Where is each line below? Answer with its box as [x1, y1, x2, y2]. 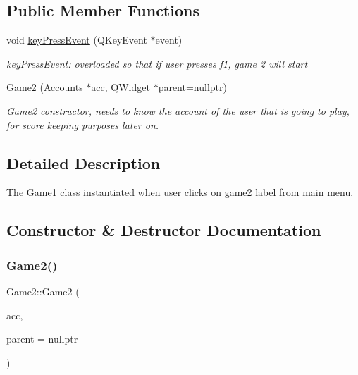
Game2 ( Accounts [6, 80, 83, 94]
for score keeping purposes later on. [6, 117, 159, 132]
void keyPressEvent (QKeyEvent [6, 32, 147, 47]
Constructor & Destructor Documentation [6, 219, 321, 241]
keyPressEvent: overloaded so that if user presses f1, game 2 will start [6, 56, 308, 70]
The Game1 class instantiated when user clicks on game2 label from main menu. [6, 185, 354, 199]
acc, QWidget [91, 80, 150, 94]
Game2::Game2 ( [6, 283, 80, 298]
